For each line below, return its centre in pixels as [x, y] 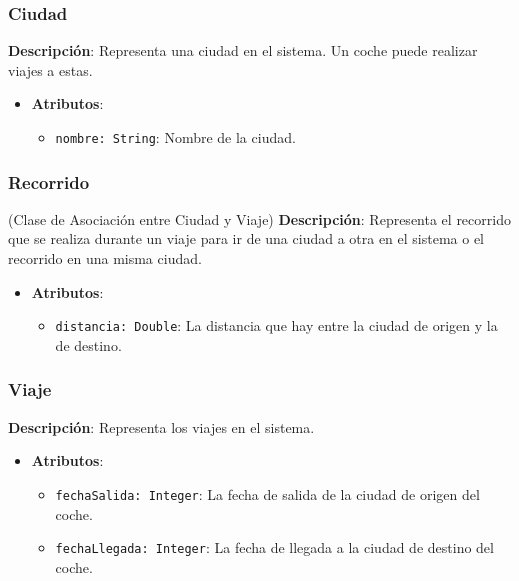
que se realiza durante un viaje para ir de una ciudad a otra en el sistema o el [246, 238]
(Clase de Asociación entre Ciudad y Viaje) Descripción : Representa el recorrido [259, 218]
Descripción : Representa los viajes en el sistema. [161, 426]
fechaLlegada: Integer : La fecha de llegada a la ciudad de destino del [274, 547]
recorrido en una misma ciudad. [105, 258]
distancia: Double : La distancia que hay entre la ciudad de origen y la [276, 325]
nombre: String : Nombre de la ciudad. [175, 137]
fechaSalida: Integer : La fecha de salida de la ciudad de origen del [267, 493]
